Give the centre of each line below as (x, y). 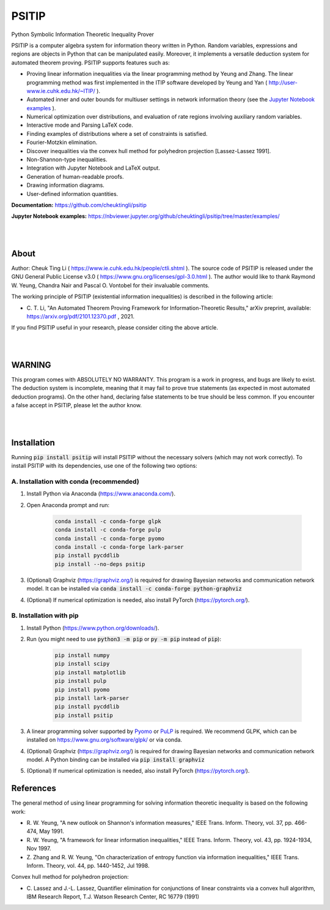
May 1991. (51, 831)
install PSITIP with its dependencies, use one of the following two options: (105, 466)
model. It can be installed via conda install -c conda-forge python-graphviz (134, 588)
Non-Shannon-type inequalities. (67, 160)
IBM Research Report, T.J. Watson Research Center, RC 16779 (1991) (113, 897)
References (34, 788)
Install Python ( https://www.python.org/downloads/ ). (93, 628)
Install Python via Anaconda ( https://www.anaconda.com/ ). (101, 494)
